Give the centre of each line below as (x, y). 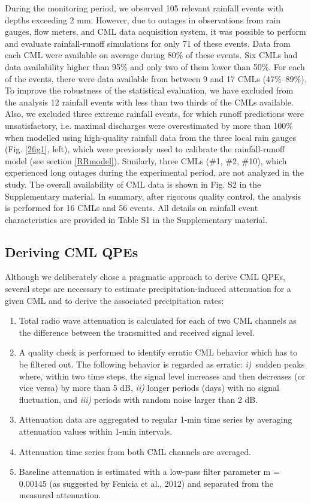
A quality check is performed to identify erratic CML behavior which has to (158, 352)
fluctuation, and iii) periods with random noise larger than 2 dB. (138, 399)
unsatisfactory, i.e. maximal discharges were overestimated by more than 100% (149, 125)
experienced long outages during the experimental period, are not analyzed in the (154, 172)
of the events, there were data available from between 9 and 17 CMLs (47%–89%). (156, 78)
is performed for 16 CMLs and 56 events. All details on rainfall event (132, 208)
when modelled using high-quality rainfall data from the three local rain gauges (151, 137)
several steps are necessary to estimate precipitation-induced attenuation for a (148, 289)
